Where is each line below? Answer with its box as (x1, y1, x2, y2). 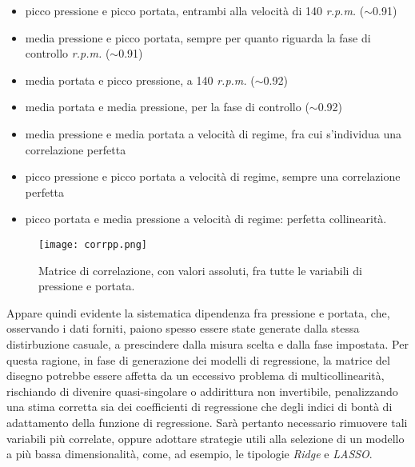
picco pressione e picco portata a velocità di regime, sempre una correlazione (25, 168, 401, 185)
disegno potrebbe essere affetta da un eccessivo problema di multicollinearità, (6, 367, 385, 384)
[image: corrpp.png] (38, 238, 148, 250)
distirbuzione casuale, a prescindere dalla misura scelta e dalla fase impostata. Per (6, 335, 409, 352)
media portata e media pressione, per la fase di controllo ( (25, 98, 309, 115)
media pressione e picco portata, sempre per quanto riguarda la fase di (25, 29, 371, 46)
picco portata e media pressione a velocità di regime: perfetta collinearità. (25, 210, 387, 227)
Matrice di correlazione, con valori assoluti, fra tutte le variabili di (38, 261, 362, 278)
